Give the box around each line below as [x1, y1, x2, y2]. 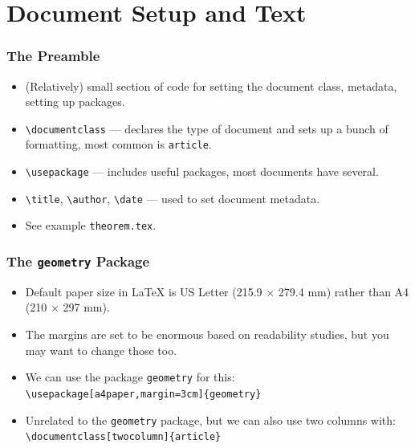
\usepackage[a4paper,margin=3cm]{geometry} [25, 388, 262, 400]
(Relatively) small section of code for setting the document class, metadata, [25, 77, 397, 94]
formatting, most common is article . [25, 136, 212, 153]
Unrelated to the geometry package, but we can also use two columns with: [25, 411, 396, 428]
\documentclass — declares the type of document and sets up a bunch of [25, 120, 389, 136]
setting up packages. [25, 93, 125, 110]
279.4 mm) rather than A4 [278, 283, 409, 299]
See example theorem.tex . [25, 217, 157, 234]
